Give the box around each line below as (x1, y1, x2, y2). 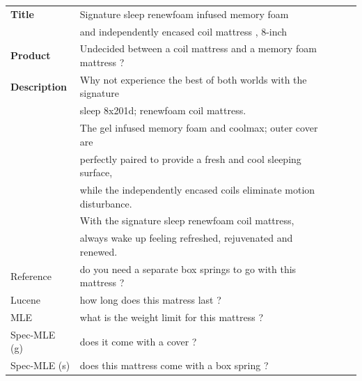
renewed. (79, 244, 118, 258)
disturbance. (79, 196, 132, 210)
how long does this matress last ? (79, 293, 221, 307)
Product (10, 48, 51, 63)
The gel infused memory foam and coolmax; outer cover (79, 120, 318, 135)
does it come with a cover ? (79, 334, 197, 348)
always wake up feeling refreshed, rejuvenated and (79, 231, 293, 245)
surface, (79, 165, 113, 180)
